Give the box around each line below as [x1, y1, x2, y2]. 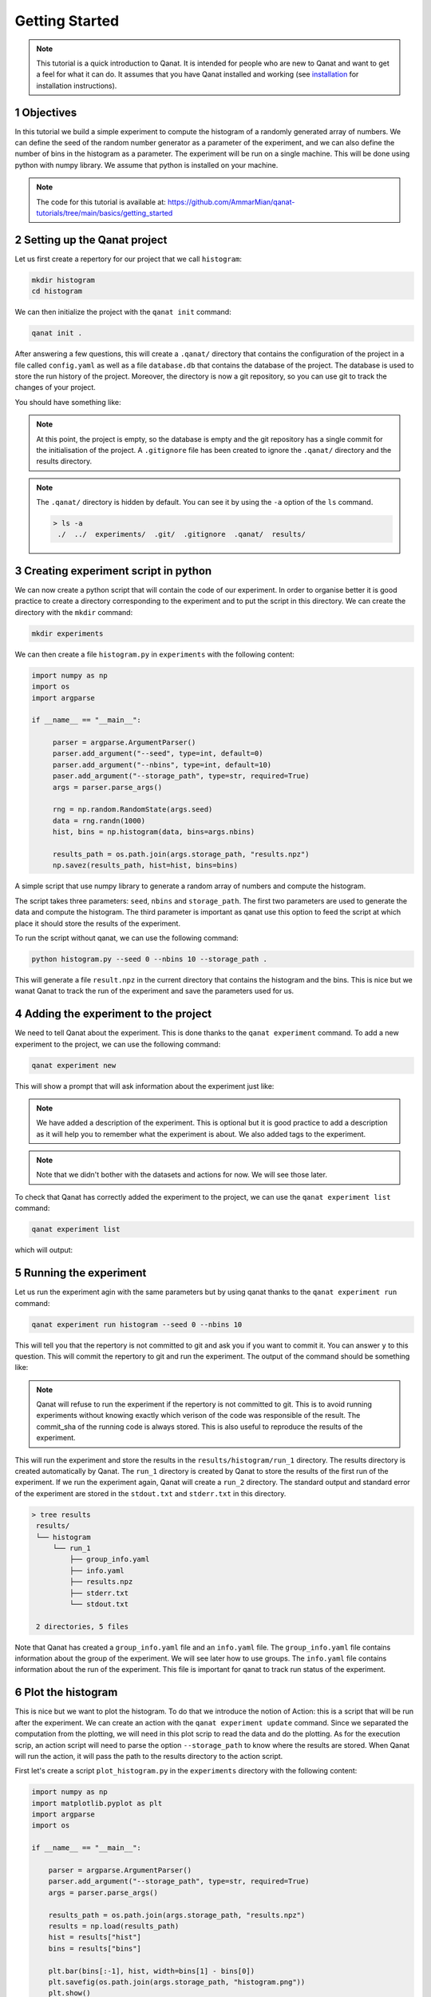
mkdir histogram [31, 276, 96, 284]
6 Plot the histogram [14, 1685, 118, 1699]
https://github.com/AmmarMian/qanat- [168, 197, 295, 207]
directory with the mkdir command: [14, 607, 133, 617]
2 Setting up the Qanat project [14, 232, 168, 247]
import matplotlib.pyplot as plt [31, 1798, 163, 1808]
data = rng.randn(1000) [52, 816, 146, 825]
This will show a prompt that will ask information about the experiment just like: [14, 1081, 275, 1090]
